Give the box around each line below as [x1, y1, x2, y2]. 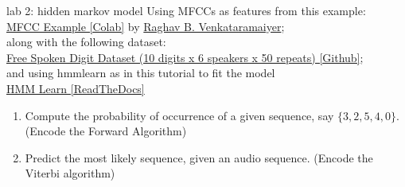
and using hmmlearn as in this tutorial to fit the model [6, 64, 275, 81]
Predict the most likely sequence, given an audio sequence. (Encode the [25, 149, 373, 166]
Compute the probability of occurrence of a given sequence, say [25, 107, 334, 123]
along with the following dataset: [6, 33, 166, 50]
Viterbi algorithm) [25, 165, 115, 181]
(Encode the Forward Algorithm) [25, 123, 187, 139]
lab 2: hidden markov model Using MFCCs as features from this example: [6, 2, 366, 18]
